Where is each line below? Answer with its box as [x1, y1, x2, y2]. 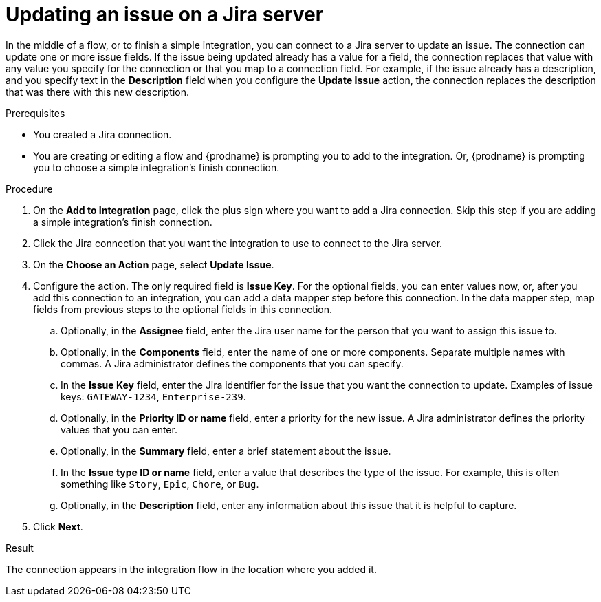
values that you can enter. [61, 423, 177, 436]
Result [6, 541, 34, 554]
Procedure [6, 182, 53, 195]
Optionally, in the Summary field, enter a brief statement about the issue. [61, 444, 391, 457]
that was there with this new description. [6, 85, 189, 98]
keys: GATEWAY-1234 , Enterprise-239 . [61, 390, 246, 402]
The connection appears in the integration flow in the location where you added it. [6, 563, 377, 575]
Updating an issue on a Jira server [6, 3, 324, 26]
